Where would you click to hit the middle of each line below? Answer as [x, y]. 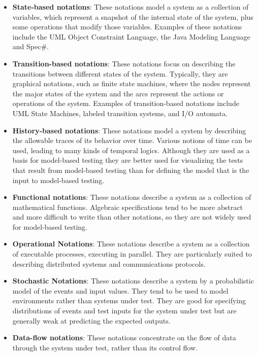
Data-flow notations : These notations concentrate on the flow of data [124, 337]
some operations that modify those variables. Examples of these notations [127, 27]
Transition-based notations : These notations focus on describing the [124, 63]
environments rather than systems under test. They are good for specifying [129, 300]
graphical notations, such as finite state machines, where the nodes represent [132, 83]
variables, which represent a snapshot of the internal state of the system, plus [133, 16]
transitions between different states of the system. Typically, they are [120, 73]
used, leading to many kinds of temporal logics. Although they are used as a [131, 150]
